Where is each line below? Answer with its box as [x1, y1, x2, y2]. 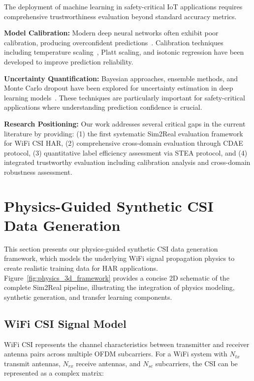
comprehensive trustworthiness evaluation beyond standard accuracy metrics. [4, 11, 237, 21]
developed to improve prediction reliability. [4, 56, 133, 66]
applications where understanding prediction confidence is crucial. [4, 102, 202, 112]
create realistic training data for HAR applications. [4, 263, 158, 273]
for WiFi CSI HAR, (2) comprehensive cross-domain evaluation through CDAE [4, 138, 243, 148]
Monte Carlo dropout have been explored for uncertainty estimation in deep [4, 83, 233, 93]
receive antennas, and [76, 358, 141, 368]
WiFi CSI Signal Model [4, 316, 127, 331]
